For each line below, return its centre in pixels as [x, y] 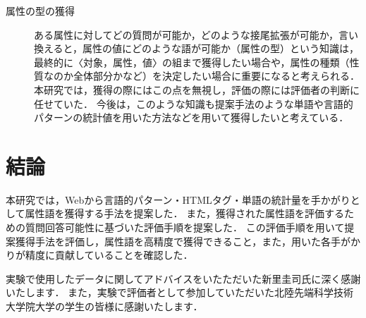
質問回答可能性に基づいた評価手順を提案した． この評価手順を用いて [185, 227]
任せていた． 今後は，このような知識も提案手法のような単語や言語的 [194, 103]
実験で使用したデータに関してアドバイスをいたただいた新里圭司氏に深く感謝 [183, 278]
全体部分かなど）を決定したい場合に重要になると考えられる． [216, 76]
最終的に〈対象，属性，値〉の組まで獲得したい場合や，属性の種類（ [192, 62]
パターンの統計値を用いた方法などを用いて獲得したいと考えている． [191, 117]
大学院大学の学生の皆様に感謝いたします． [104, 306]
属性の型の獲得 [40, 11]
